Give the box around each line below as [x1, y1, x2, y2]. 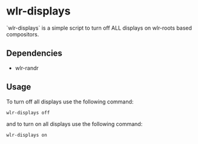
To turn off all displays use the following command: [6, 98, 134, 105]
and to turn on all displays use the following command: [6, 120, 143, 128]
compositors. [6, 30, 39, 38]
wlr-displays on [6, 132, 47, 139]
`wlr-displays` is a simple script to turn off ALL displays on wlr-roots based [6, 24, 193, 31]
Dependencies [6, 48, 62, 59]
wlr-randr [15, 64, 39, 71]
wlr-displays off [6, 110, 50, 116]
